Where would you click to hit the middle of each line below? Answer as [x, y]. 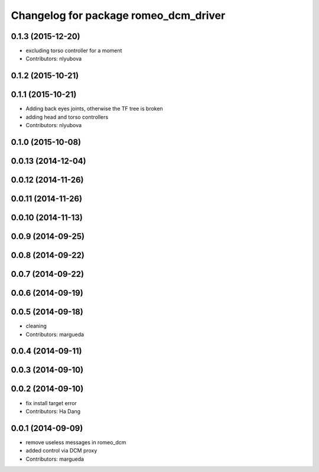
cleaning [36, 326]
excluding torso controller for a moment [74, 51]
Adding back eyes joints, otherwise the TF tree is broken [95, 109]
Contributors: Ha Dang [53, 411]
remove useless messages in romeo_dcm [76, 442]
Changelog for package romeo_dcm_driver [118, 15]
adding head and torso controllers [67, 117]
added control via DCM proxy [61, 451]
